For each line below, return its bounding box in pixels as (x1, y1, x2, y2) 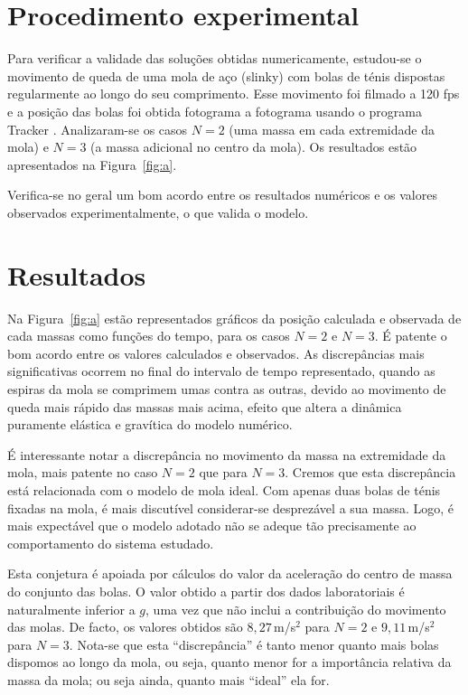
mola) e (7, 137, 49, 156)
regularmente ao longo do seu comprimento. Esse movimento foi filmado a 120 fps (7, 84, 460, 103)
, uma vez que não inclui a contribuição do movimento (145, 599, 446, 618)
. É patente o (374, 326, 447, 345)
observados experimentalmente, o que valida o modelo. (7, 202, 309, 221)
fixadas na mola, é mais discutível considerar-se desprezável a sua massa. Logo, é (7, 498, 454, 517)
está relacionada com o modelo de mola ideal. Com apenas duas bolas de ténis (7, 480, 441, 499)
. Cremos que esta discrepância (285, 463, 456, 482)
